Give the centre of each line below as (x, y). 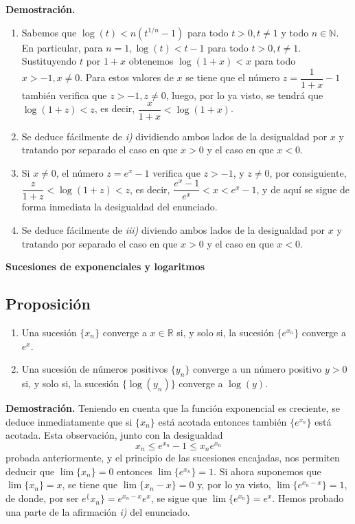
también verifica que (64, 95)
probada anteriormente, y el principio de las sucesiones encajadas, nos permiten (173, 458)
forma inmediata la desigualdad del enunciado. (119, 207)
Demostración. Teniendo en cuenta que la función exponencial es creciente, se (173, 407)
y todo (295, 32)
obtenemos (151, 61)
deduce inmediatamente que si (69, 421)
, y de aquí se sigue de (303, 189)
